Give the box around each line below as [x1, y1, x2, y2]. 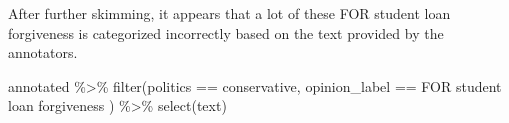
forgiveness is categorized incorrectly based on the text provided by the [8, 22, 444, 43]
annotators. [8, 42, 78, 63]
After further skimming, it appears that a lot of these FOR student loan [8, 3, 451, 23]
